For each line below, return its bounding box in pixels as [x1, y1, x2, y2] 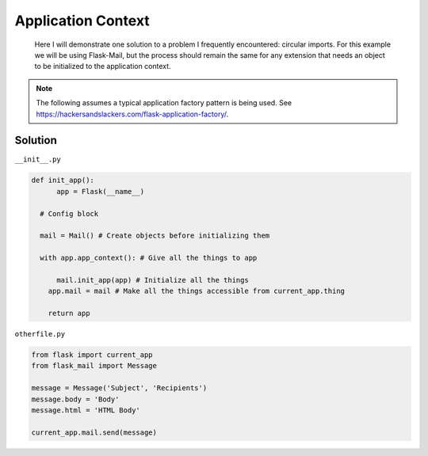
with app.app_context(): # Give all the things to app [40, 253, 258, 263]
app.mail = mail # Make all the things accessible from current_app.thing [48, 287, 345, 296]
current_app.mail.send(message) [31, 427, 158, 437]
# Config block [40, 209, 99, 218]
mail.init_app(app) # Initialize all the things [56, 275, 249, 284]
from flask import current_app [31, 351, 154, 359]
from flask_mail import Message [31, 361, 158, 370]
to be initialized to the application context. [34, 62, 171, 71]
